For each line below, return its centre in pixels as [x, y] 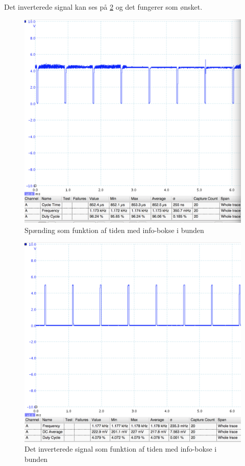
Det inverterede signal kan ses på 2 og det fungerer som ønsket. [103, 7]
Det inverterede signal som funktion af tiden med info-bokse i [121, 449]
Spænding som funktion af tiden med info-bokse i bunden [114, 230]
